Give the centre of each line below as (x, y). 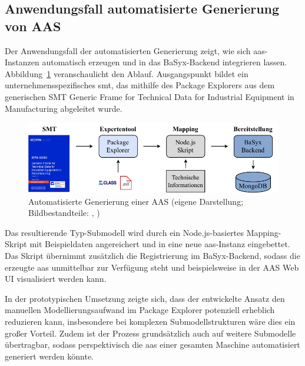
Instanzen (22, 62)
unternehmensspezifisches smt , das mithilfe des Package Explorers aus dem (140, 85)
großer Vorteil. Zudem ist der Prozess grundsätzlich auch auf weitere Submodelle (150, 333)
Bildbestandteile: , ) (64, 213)
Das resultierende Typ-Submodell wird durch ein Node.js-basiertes (125, 232)
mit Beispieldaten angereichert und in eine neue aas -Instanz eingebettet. (160, 244)
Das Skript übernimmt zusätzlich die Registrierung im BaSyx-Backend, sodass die (152, 255)
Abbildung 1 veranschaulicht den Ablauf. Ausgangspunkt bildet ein (127, 73)
